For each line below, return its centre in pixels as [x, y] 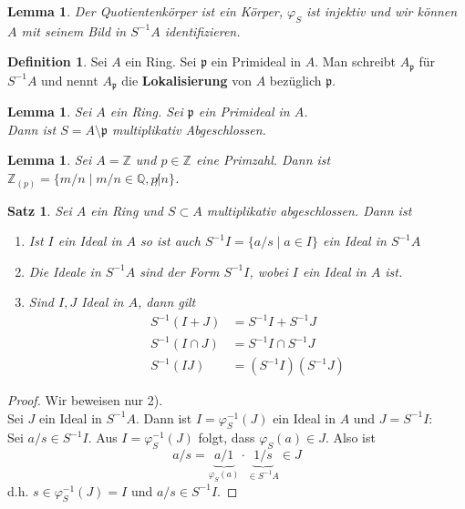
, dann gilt [166, 302]
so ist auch [170, 241]
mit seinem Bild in [74, 31]
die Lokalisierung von [187, 80]
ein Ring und [127, 210]
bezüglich [295, 80]
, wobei [269, 271]
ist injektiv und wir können [382, 11]
